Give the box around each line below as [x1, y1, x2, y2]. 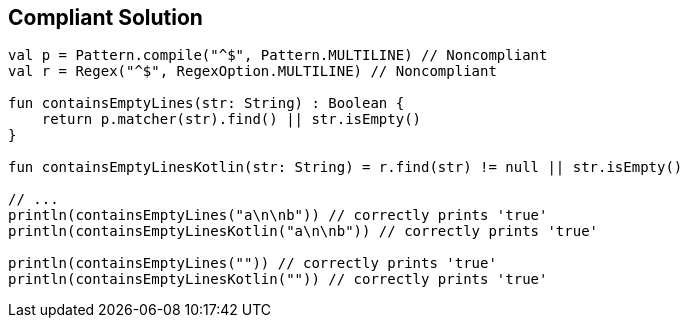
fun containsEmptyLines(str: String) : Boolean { [8, 95, 405, 112]
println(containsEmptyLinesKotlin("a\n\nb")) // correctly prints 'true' [8, 223, 599, 240]
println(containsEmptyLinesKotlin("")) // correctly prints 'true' [8, 271, 548, 288]
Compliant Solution [8, 5, 203, 30]
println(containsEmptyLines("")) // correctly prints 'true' [8, 255, 497, 272]
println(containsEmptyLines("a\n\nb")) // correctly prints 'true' [8, 207, 548, 224]
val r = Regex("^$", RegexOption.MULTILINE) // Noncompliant [8, 63, 497, 80]
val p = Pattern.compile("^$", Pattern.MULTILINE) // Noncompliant [8, 47, 548, 64]
